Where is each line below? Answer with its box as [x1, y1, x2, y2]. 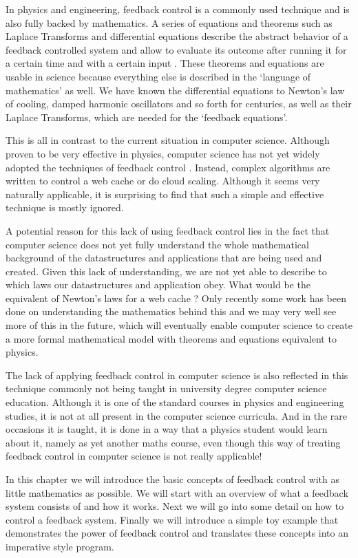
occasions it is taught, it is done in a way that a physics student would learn [6, 422, 328, 436]
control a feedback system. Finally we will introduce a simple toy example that [6, 512, 339, 526]
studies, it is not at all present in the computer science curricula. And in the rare [6, 408, 348, 422]
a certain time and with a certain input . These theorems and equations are [6, 56, 324, 70]
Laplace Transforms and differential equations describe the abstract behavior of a [6, 29, 348, 43]
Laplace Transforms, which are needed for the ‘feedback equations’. [6, 109, 288, 124]
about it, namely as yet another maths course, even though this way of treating [6, 435, 341, 449]
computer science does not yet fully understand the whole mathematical [6, 237, 309, 251]
